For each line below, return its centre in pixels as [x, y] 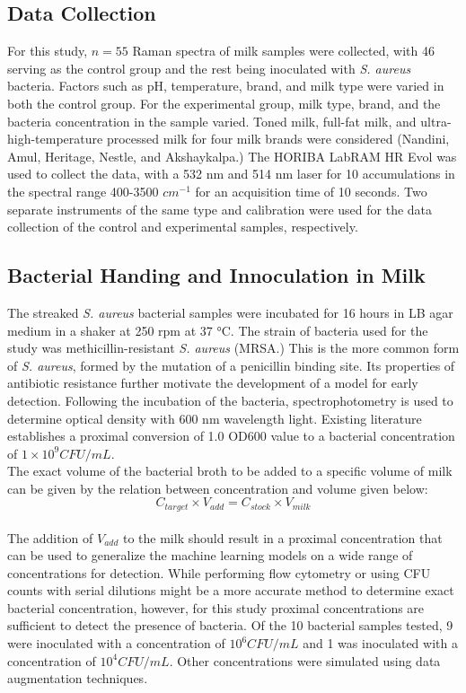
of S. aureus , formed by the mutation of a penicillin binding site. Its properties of [231, 365]
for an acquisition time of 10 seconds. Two [311, 191]
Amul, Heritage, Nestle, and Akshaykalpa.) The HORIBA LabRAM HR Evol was [232, 156]
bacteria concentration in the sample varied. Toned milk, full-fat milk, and [212, 121]
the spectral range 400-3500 [83, 191]
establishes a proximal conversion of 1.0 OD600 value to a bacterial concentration [231, 436]
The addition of [50, 537]
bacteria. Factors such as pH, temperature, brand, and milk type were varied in [226, 86]
